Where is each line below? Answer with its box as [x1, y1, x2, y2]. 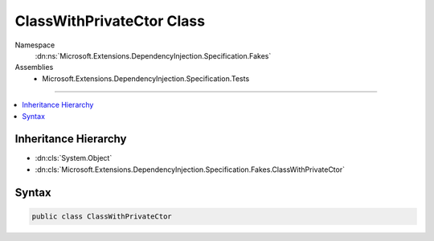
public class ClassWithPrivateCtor [31, 211, 172, 221]
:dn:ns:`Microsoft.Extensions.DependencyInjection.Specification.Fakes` [35, 51, 272, 60]
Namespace [14, 40, 55, 50]
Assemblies [14, 63, 54, 72]
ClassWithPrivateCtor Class [14, 12, 205, 30]
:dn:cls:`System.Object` [35, 153, 113, 163]
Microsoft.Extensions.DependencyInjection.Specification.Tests [42, 73, 250, 84]
